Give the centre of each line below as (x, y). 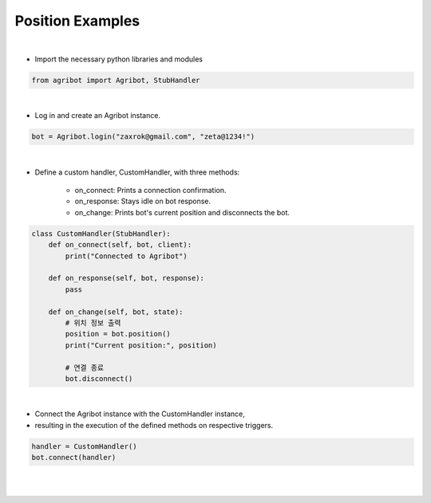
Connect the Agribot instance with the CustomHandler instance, (140, 414)
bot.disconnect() (99, 378)
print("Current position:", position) (141, 345)
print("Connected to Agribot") (126, 256)
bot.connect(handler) (74, 458)
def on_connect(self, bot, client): (120, 245)
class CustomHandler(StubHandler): (101, 234)
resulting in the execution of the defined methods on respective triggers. (154, 425)
